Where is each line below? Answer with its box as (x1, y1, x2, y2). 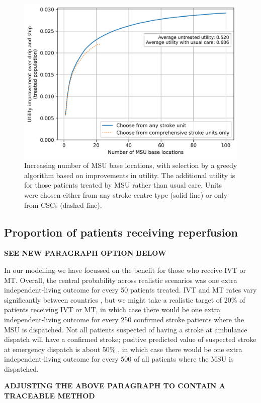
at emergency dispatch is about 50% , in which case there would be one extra (4, 343, 242, 354)
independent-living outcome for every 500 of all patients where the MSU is (4, 354, 234, 364)
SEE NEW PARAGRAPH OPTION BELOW (4, 248, 166, 258)
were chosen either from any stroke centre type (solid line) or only (24, 189, 228, 200)
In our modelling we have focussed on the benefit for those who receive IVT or (4, 264, 246, 275)
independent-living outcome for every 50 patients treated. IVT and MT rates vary (4, 284, 257, 295)
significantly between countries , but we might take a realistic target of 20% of (4, 294, 245, 305)
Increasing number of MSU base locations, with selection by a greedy (24, 160, 237, 170)
